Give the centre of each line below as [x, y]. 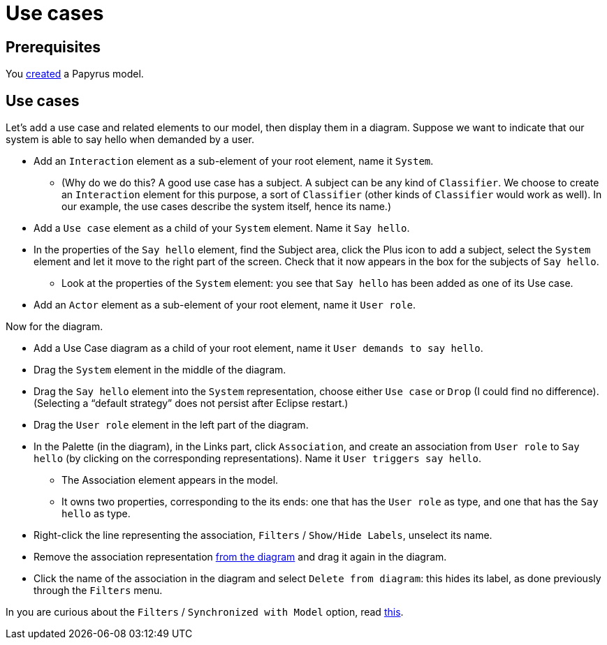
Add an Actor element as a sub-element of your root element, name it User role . [225, 305]
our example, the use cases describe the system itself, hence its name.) [227, 207]
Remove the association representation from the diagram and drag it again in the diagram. [240, 557]
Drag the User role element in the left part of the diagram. [171, 425]
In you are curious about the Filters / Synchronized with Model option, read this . [205, 612]
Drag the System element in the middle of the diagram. [160, 370]
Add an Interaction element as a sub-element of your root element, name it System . [234, 161]
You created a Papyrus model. [75, 74]
